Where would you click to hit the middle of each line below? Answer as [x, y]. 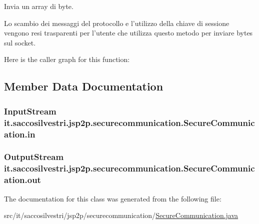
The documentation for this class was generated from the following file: [113, 198]
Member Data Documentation [84, 86]
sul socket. [20, 42]
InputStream [30, 111]
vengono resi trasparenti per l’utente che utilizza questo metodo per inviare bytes [128, 33]
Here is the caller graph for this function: [67, 59]
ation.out [22, 180]
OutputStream [34, 157]
